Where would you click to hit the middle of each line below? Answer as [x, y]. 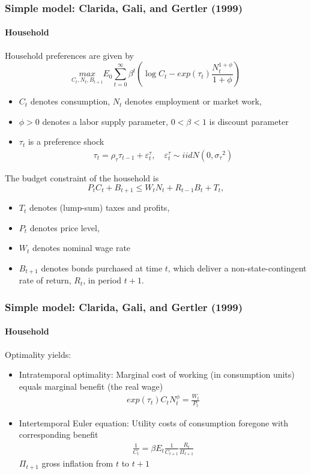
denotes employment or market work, [193, 101]
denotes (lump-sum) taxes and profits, [99, 207]
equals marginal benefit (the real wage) [91, 386]
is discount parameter [249, 121]
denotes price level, [65, 227]
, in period [102, 280]
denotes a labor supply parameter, [105, 121]
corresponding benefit [59, 434]
